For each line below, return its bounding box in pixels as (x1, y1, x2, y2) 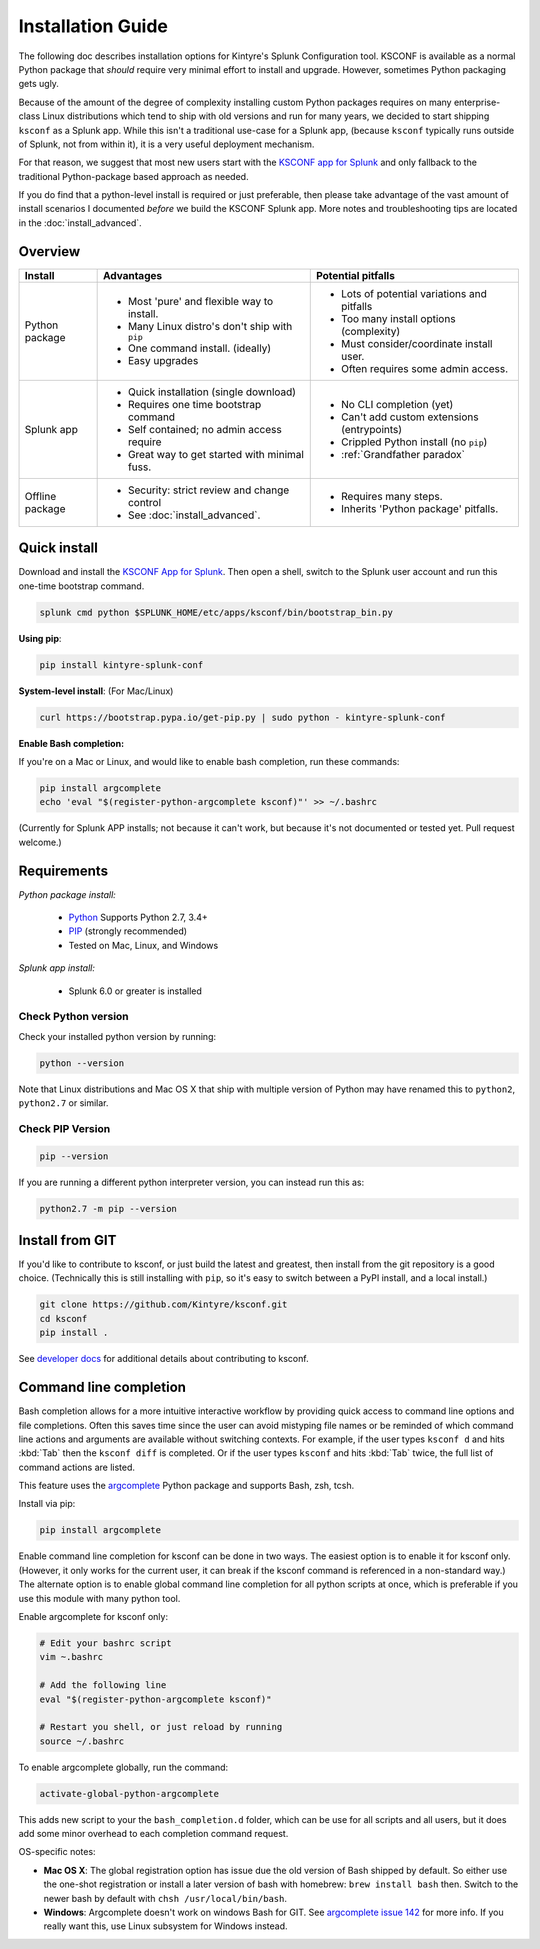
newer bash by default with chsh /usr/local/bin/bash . (43, 1892, 287, 1904)
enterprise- (453, 96, 501, 108)
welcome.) (18, 836, 62, 848)
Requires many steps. (341, 489, 444, 503)
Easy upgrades (127, 354, 199, 368)
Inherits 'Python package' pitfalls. (341, 501, 499, 515)
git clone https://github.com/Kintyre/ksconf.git (39, 1299, 288, 1310)
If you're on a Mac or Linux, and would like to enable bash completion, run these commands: (18, 755, 400, 767)
